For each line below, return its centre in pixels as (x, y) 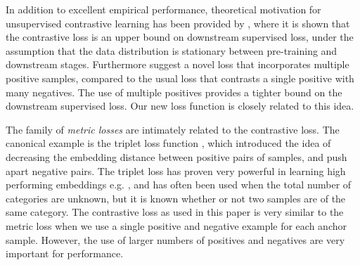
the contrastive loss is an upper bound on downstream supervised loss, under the (180, 37)
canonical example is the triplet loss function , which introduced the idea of (168, 143)
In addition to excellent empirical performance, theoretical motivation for (163, 9)
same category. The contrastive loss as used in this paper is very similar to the (175, 212)
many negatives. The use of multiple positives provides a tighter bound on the (174, 92)
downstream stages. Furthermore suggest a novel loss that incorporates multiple (178, 64)
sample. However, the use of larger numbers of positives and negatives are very (175, 239)
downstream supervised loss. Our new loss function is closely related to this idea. (180, 106)
